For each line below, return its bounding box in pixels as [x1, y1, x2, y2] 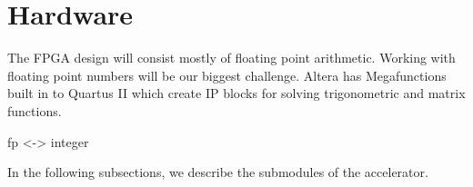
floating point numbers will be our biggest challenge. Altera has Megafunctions [7, 65, 447, 84]
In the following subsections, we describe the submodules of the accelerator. [7, 162, 428, 182]
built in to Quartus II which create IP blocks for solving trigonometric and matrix [7, 84, 466, 103]
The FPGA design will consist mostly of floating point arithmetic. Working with [7, 48, 456, 67]
